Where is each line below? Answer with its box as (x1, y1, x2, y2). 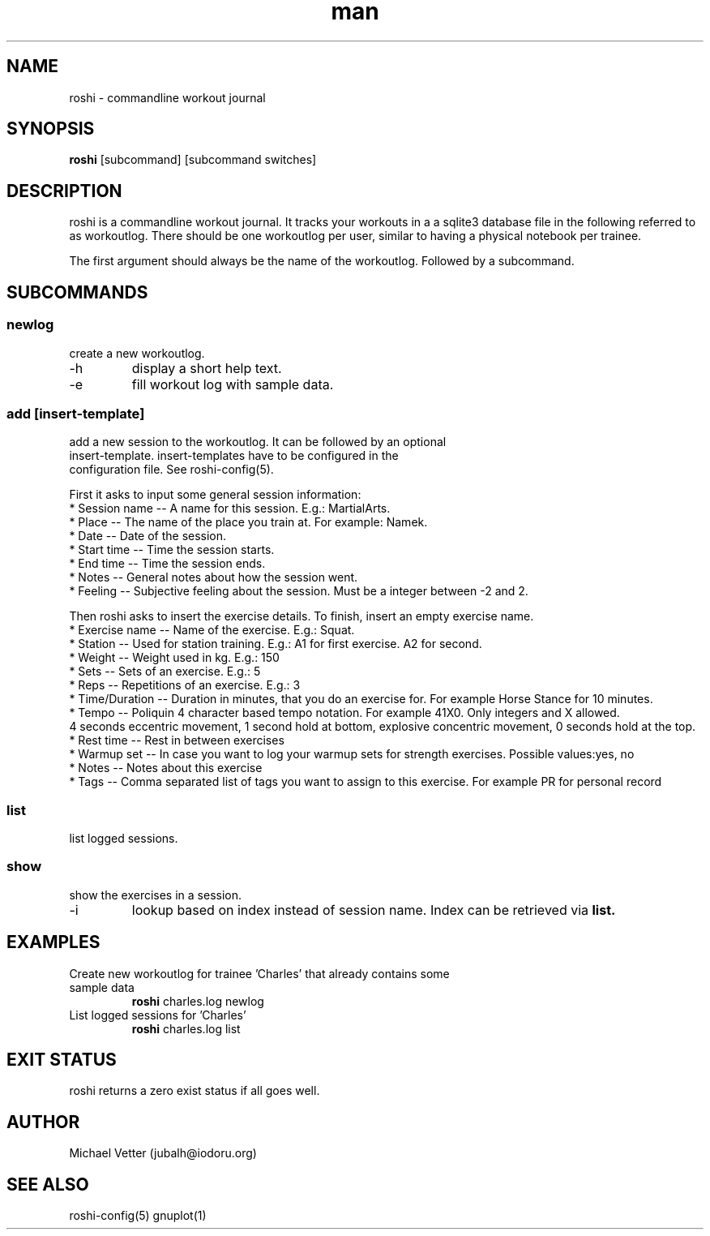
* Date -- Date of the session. (69, 529, 227, 543)
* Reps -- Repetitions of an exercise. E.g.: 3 (69, 678, 301, 693)
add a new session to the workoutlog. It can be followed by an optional (69, 435, 447, 449)
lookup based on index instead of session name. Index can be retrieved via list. (131, 901, 616, 918)
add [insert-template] (6, 405, 145, 422)
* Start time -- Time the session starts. (69, 543, 275, 557)
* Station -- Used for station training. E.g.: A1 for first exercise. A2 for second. (69, 637, 482, 651)
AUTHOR (6, 1111, 80, 1132)
